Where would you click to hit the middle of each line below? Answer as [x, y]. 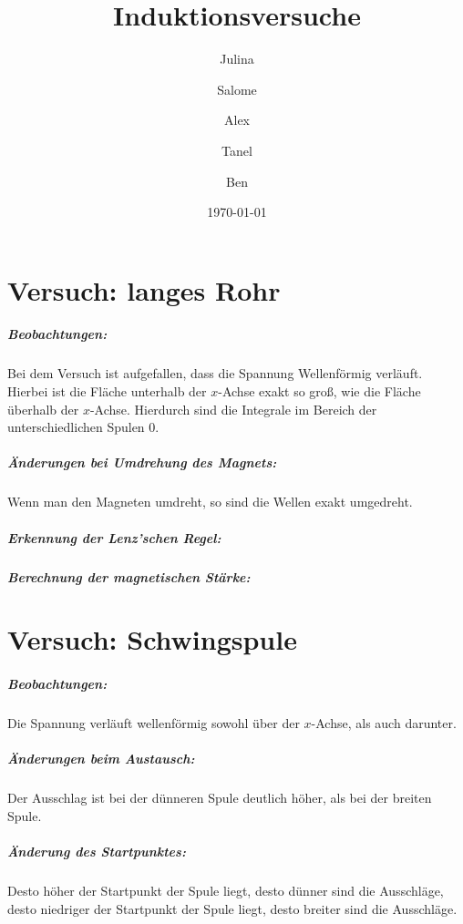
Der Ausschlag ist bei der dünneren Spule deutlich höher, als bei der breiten [220, 798]
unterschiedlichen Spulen [76, 427]
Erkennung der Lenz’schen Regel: [114, 537]
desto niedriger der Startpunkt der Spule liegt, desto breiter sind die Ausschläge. [232, 908]
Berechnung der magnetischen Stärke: [129, 576]
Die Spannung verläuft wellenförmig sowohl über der [154, 723]
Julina [237, 59]
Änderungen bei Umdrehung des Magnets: [142, 462]
